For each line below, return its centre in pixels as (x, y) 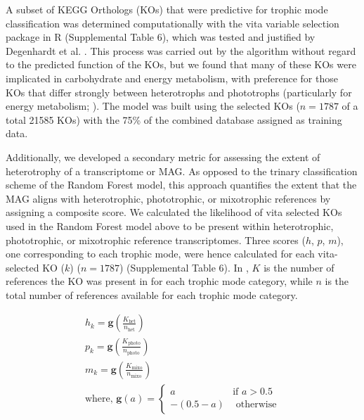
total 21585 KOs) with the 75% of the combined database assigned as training (174, 119)
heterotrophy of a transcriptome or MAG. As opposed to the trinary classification (182, 171)
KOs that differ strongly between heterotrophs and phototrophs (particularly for (179, 92)
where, (99, 399)
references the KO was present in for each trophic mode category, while (159, 281)
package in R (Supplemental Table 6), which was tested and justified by (161, 37)
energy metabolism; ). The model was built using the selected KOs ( (153, 106)
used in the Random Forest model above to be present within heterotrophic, (170, 225)
